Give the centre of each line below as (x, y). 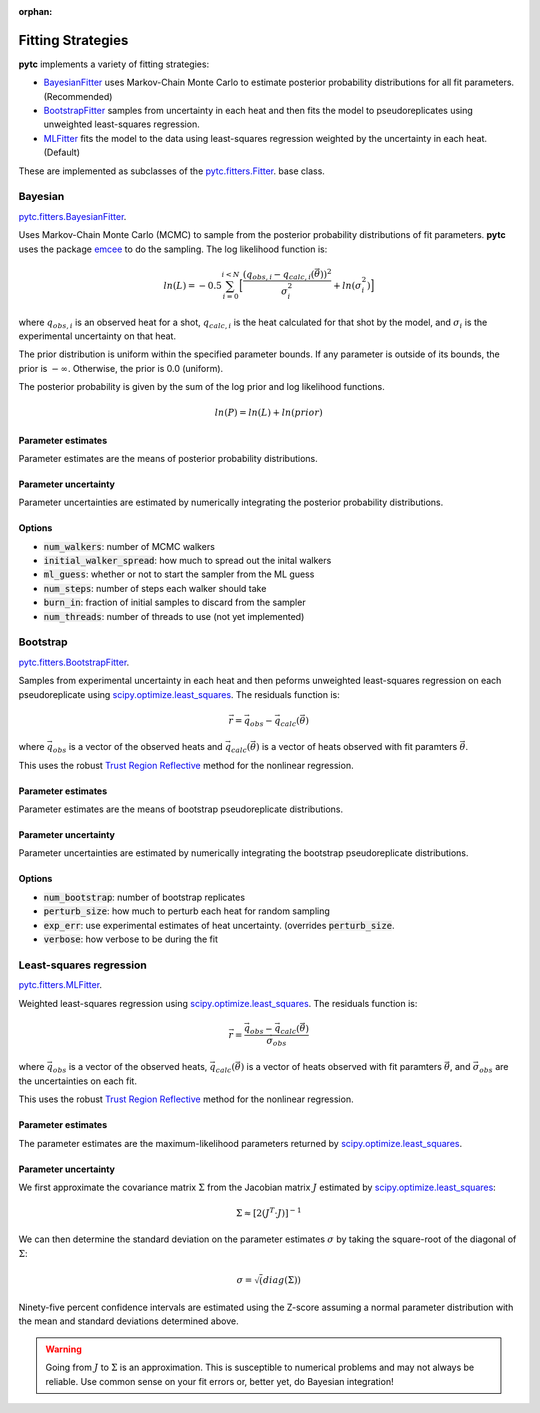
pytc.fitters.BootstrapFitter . (74, 662)
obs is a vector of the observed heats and (138, 748)
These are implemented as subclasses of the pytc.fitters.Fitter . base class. (171, 171)
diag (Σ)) (282, 1280)
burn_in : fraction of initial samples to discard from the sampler (174, 602)
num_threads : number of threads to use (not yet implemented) (174, 616)
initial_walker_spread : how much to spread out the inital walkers (187, 561)
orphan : (35, 11)
